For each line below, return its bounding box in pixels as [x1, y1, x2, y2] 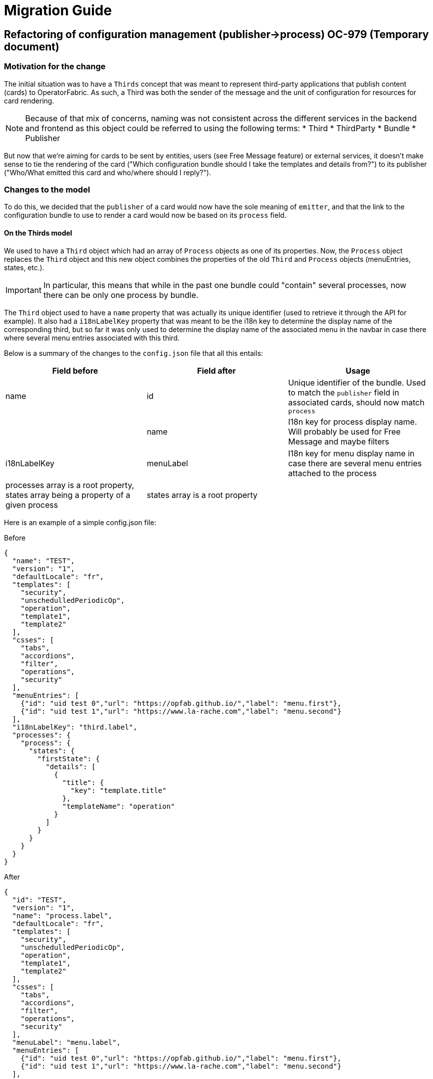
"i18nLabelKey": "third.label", [12, 723, 137, 731]
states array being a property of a [5, 490, 130, 500]
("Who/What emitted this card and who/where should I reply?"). [4, 168, 211, 177]
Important [5, 285, 42, 295]
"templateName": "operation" [62, 802, 175, 810]
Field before [52, 365, 98, 376]
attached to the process [288, 468, 377, 478]
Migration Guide [4, 2, 112, 19]
